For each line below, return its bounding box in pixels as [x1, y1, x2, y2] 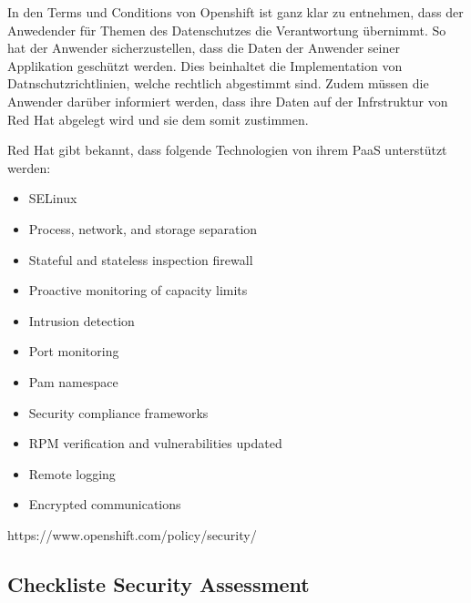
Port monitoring [28, 342, 119, 361]
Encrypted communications [28, 495, 181, 514]
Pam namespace [28, 372, 118, 391]
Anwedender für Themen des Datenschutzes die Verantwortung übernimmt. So [7, 20, 446, 39]
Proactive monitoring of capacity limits [28, 281, 248, 300]
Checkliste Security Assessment [7, 569, 310, 598]
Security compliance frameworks [28, 403, 209, 422]
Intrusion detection [28, 311, 135, 330]
